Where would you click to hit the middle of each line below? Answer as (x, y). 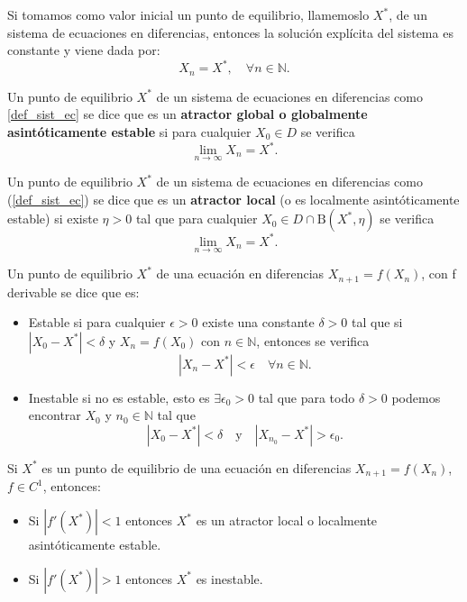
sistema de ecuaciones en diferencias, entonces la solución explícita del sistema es (230, 32)
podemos (416, 397)
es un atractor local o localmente (287, 520)
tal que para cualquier (197, 219)
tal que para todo (307, 397)
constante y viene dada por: (84, 50)
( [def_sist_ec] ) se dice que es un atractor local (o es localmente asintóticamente (233, 199)
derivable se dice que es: (73, 292)
